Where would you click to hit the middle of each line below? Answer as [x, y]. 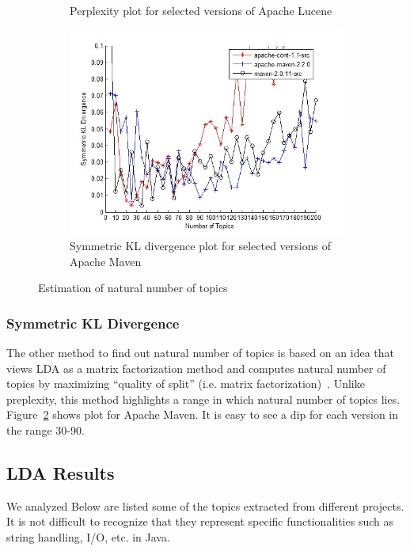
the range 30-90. [46, 430]
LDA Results [61, 473]
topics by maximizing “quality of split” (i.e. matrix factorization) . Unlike [186, 384]
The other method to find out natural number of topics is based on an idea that [200, 353]
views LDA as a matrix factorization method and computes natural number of [196, 368]
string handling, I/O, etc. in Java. [88, 537]
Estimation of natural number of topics [133, 288]
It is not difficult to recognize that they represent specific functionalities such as [200, 521]
